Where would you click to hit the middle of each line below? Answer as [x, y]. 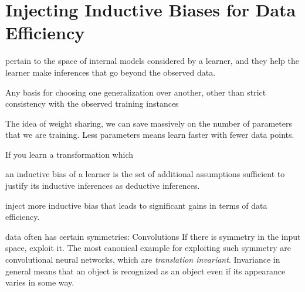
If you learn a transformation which [69, 154]
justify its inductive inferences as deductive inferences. [103, 186]
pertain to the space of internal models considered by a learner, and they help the [152, 61]
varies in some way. [40, 282]
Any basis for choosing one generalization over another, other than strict [136, 92]
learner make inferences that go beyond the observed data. [111, 72]
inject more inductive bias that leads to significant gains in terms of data [136, 205]
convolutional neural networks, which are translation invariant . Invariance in [143, 259]
